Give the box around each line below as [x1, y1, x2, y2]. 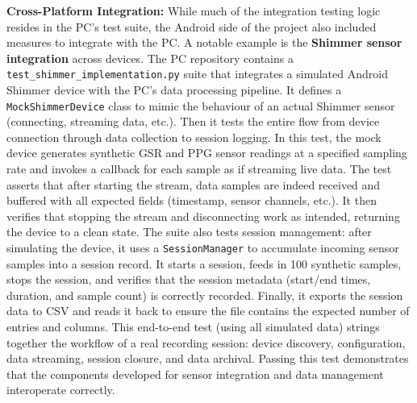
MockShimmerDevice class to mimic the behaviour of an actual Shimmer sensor [6, 97, 395, 114]
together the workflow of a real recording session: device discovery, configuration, [6, 334, 406, 351]
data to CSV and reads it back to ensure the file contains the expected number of [6, 302, 410, 319]
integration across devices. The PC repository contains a [6, 49, 294, 66]
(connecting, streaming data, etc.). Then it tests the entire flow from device [6, 113, 380, 130]
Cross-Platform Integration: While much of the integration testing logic [6, 2, 381, 19]
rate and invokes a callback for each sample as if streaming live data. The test [6, 160, 392, 177]
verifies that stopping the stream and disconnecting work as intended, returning [6, 207, 400, 224]
